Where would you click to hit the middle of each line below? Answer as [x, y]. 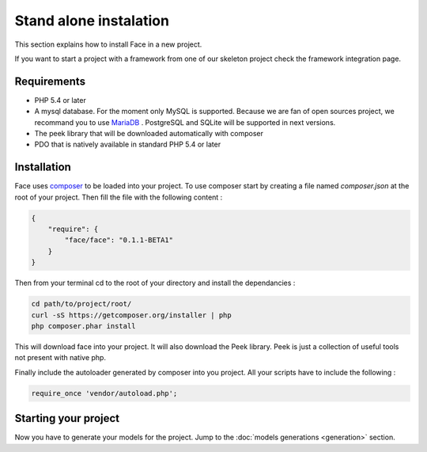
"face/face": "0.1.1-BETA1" [119, 240]
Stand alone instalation [92, 21]
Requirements [50, 81]
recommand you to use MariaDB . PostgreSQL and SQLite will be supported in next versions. [185, 122]
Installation [43, 167]
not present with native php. [60, 358]
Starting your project [67, 418]
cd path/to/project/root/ [81, 304]
